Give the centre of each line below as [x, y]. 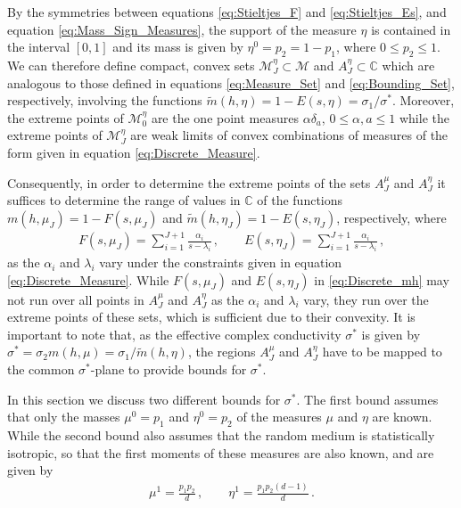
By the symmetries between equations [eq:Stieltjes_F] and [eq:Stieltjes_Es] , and [227, 12]
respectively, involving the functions [105, 100]
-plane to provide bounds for [169, 369]
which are [408, 65]
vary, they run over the [366, 299]
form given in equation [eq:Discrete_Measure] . [134, 152]
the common [41, 369]
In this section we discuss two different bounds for [144, 399]
